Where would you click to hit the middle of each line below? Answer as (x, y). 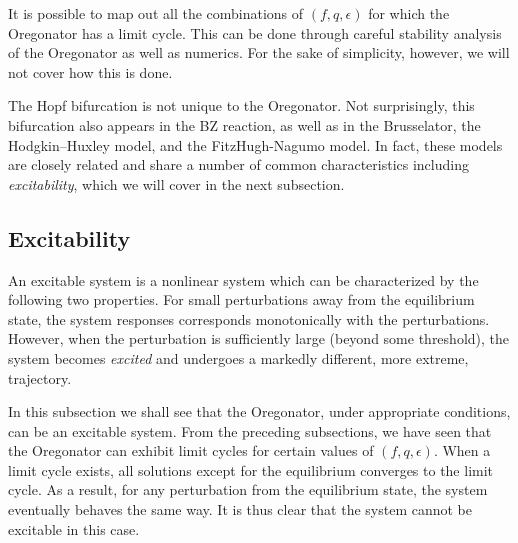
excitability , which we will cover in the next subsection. (176, 183)
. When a (462, 450)
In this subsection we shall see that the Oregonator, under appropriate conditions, (259, 411)
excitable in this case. (74, 528)
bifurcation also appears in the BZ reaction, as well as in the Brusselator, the (244, 124)
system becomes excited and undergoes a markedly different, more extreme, (238, 357)
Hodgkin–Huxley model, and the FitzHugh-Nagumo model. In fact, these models (255, 144)
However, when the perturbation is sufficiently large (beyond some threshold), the (259, 338)
